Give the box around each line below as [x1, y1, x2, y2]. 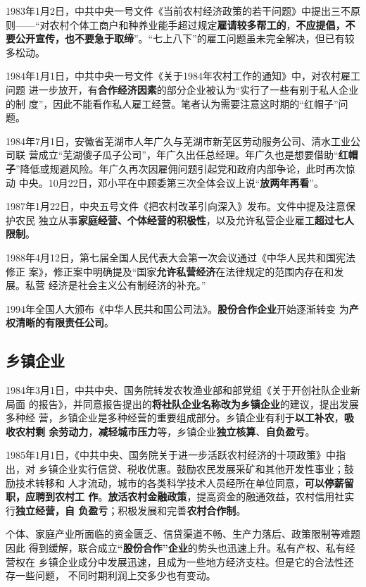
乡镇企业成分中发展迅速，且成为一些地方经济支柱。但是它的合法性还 [38, 554, 354, 569]
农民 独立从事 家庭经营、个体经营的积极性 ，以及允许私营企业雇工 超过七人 [15, 212, 354, 227]
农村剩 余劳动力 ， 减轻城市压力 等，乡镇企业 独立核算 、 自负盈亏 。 [15, 424, 315, 438]
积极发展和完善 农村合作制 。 [118, 502, 246, 517]
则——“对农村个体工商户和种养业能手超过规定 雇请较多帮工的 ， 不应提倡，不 [6, 17, 355, 32]
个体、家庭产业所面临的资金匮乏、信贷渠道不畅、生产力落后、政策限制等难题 [6, 526, 360, 541]
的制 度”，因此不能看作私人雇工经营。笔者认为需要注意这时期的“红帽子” [6, 96, 339, 111]
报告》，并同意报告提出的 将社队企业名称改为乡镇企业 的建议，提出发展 [38, 396, 359, 411]
